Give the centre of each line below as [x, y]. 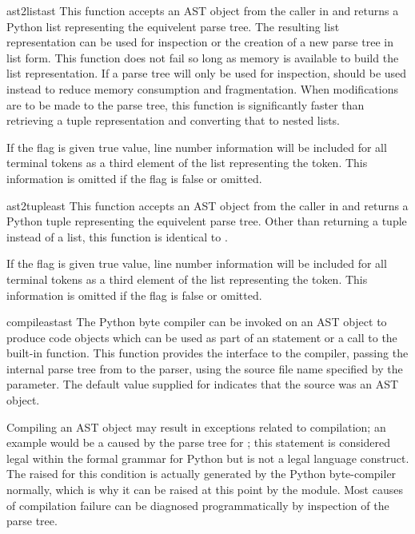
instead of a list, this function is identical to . [117, 236]
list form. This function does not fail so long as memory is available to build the [203, 57]
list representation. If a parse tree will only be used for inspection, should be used [207, 73]
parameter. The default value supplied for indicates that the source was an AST [203, 384]
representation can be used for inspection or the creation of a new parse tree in [200, 42]
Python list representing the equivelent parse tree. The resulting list [173, 26]
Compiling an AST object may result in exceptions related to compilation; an [196, 426]
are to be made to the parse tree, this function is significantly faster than [186, 104]
